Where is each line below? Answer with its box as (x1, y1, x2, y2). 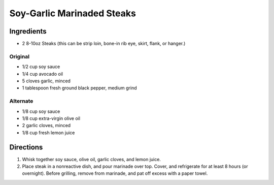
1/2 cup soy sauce (22, 64, 60, 70)
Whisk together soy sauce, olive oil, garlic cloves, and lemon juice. (22, 156, 161, 162)
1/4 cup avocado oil (22, 71, 63, 77)
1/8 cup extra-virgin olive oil (22, 115, 81, 121)
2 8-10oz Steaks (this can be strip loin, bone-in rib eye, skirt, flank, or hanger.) (22, 41, 186, 47)
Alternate (9, 98, 33, 105)
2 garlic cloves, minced (22, 122, 71, 129)
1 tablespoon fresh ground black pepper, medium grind (22, 85, 137, 91)
